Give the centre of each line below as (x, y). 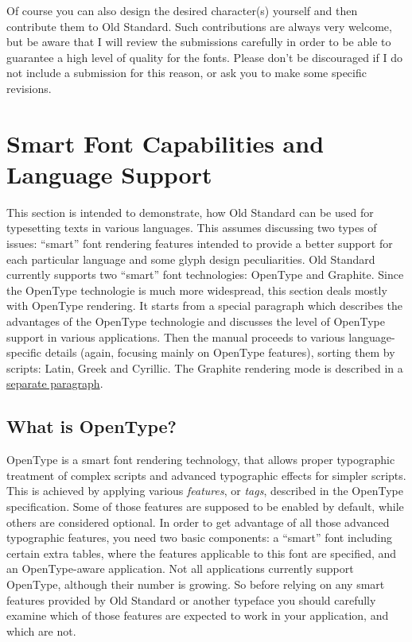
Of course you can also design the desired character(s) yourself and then (182, 10)
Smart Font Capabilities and (165, 143)
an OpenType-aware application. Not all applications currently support (180, 569)
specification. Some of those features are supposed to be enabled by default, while (205, 506)
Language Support (109, 174)
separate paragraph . (55, 383)
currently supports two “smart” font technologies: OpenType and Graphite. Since (205, 275)
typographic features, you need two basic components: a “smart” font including (199, 538)
